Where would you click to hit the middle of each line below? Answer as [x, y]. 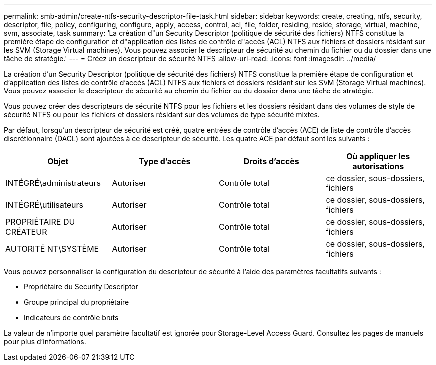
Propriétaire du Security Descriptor [81, 287]
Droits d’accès [271, 161]
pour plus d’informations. [45, 341]
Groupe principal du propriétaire [77, 302]
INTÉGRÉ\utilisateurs [44, 205]
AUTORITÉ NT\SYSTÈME [52, 249]
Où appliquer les [378, 156]
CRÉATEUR [26, 232]
